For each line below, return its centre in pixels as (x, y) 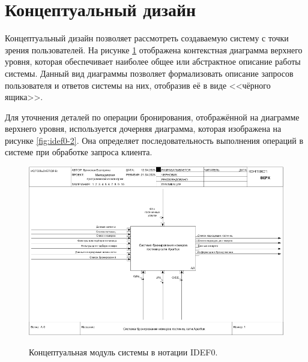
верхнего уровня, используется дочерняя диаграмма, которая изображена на (143, 129)
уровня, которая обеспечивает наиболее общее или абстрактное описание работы (153, 61)
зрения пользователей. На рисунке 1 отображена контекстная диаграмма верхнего (154, 49)
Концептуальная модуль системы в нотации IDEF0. (123, 352)
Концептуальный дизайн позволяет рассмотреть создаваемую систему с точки (147, 38)
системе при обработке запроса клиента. (79, 152)
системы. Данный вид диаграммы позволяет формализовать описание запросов (149, 73)
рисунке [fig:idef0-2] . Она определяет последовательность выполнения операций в (154, 140)
